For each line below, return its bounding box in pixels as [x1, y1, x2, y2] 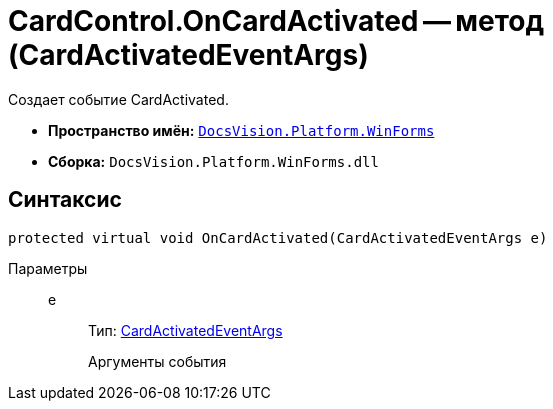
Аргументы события [88, 352, 227, 370]
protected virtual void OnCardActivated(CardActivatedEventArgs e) [8, 229, 548, 246]
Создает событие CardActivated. [8, 90, 229, 108]
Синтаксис [8, 187, 122, 213]
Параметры [8, 259, 88, 277]
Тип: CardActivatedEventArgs [88, 321, 283, 339]
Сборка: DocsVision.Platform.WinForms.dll [48, 152, 379, 170]
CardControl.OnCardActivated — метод [8, 4, 545, 38]
